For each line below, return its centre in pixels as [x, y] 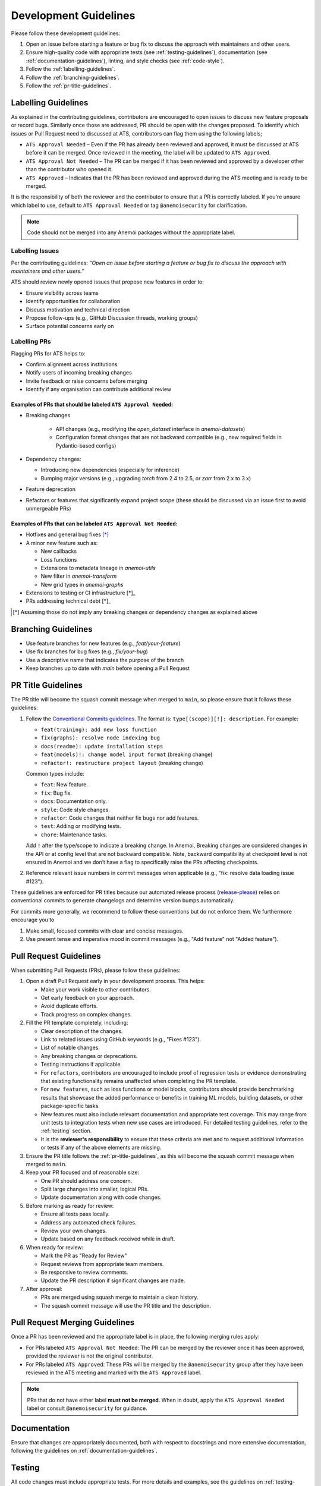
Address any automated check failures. [89, 1222]
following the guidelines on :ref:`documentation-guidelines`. [84, 1451]
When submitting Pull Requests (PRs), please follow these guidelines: [96, 970]
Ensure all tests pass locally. [75, 1214]
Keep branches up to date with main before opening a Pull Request [108, 668]
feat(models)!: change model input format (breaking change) [127, 754]
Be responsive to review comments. [85, 1272]
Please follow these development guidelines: [66, 33]
